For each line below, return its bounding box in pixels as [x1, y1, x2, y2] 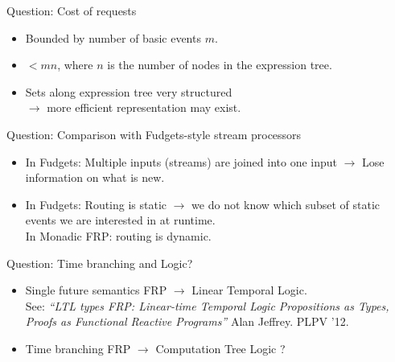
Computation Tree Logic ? [155, 339, 286, 356]
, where [57, 56, 93, 73]
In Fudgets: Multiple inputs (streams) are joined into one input [25, 153, 337, 170]
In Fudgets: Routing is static [25, 195, 167, 212]
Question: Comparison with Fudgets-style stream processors [6, 125, 302, 142]
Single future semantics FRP [25, 282, 167, 298]
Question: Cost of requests [6, 2, 137, 19]
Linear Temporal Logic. [191, 282, 307, 298]
